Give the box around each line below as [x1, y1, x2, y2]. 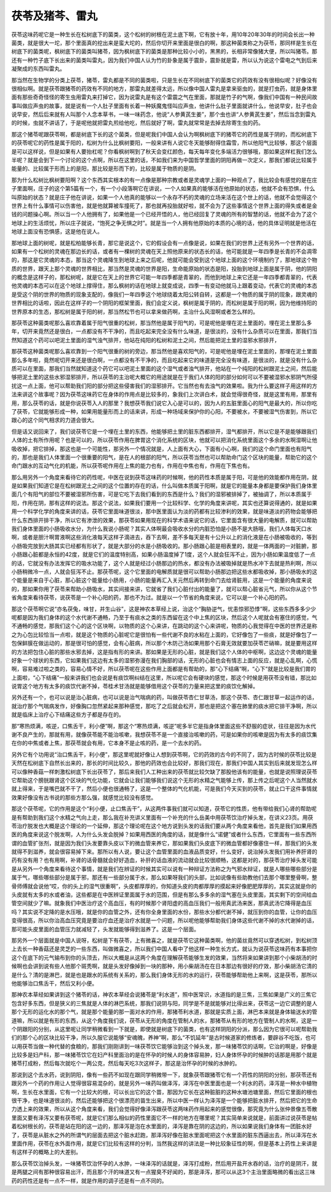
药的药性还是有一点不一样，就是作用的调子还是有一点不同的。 [11, 1177, 167, 1184]
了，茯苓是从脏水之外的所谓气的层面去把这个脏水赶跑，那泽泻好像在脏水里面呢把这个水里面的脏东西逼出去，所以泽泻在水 [11, 1131, 318, 1139]
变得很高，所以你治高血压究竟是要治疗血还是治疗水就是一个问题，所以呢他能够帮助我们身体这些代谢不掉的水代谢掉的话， [11, 917, 318, 924]
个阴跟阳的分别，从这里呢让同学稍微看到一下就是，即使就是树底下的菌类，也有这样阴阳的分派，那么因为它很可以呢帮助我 [11, 1025, 318, 1032]
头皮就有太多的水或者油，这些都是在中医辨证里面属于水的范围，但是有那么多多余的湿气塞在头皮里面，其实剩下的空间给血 [11, 891, 318, 898]
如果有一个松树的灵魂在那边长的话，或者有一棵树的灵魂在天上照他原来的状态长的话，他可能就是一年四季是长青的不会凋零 [11, 248, 318, 255]
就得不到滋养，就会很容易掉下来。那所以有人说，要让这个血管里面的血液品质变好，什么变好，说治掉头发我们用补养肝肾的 [11, 848, 318, 855]
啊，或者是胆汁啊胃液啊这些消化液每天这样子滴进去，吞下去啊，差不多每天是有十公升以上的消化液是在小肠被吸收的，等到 [11, 533, 318, 541]
